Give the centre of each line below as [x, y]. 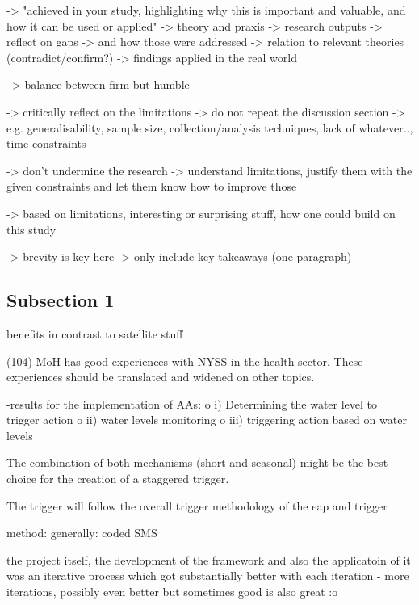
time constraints [46, 143]
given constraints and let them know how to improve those [152, 186]
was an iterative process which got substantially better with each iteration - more [208, 576]
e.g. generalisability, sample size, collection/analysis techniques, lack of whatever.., [210, 127]
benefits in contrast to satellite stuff [95, 333]
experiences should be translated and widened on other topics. [161, 377]
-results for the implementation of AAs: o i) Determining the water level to [192, 403]
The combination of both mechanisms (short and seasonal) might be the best [197, 462]
